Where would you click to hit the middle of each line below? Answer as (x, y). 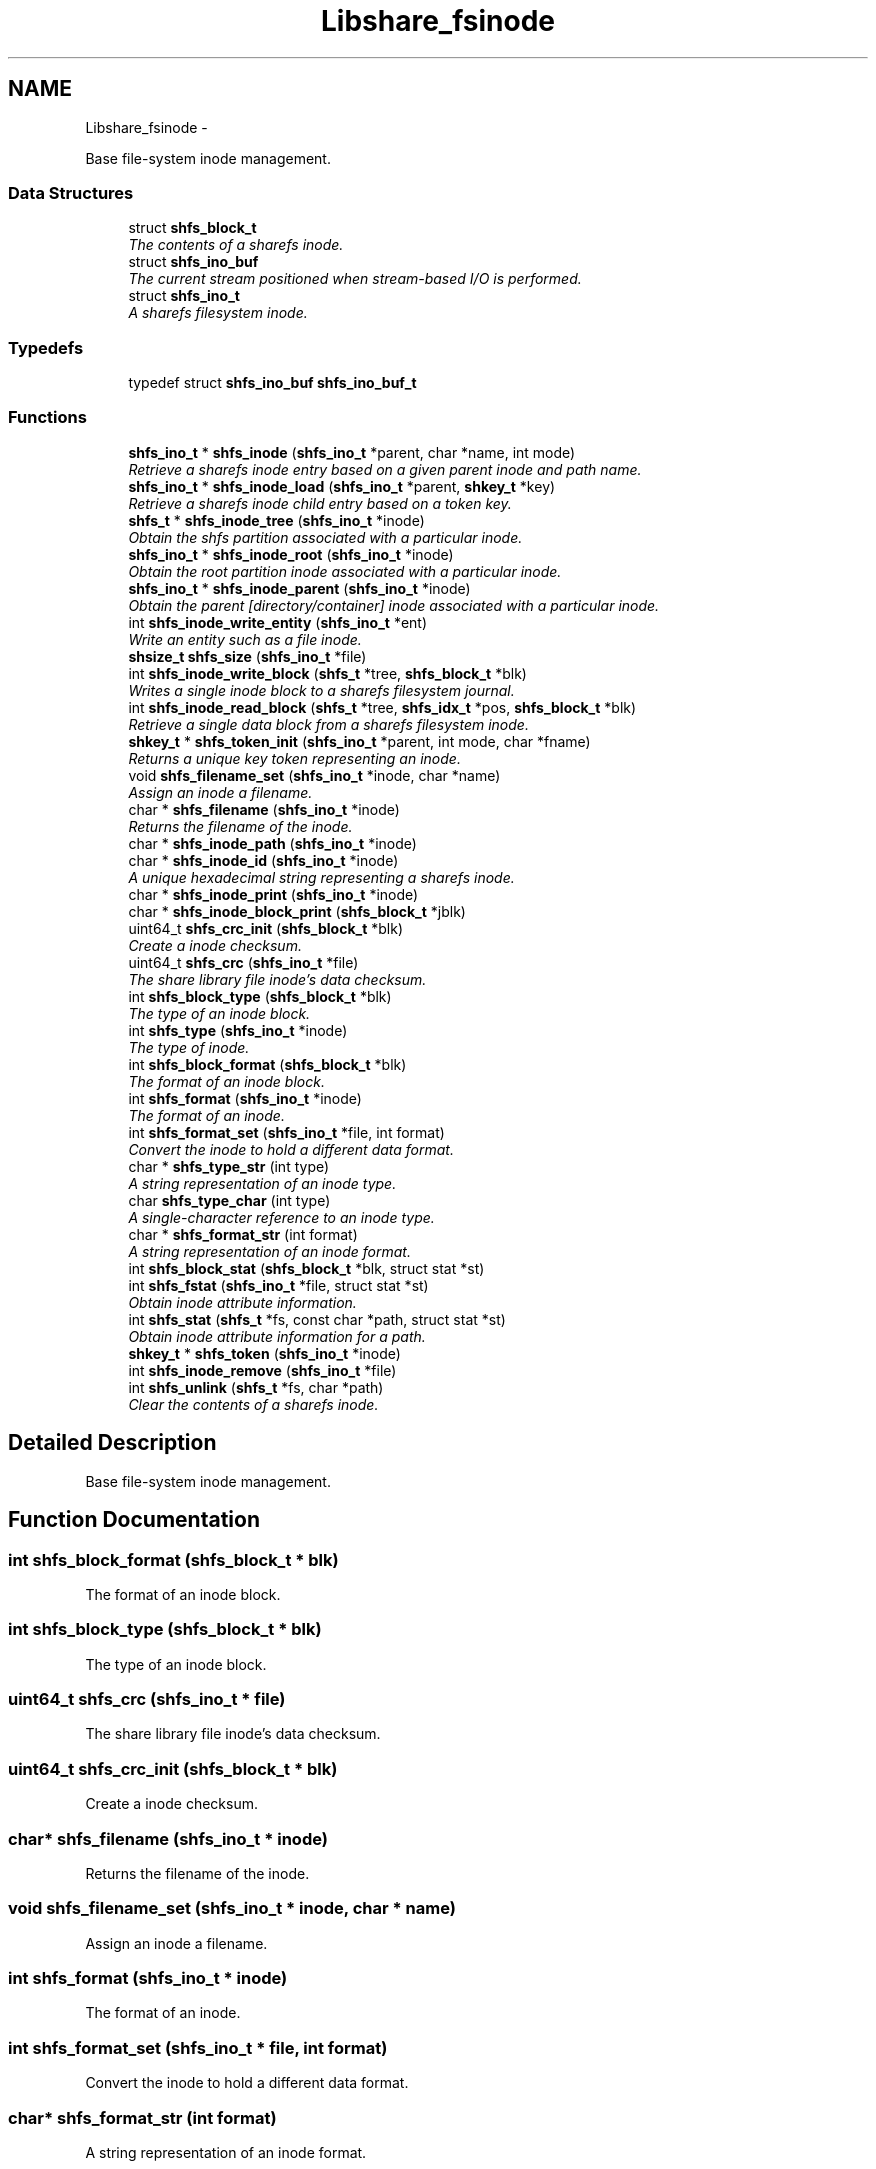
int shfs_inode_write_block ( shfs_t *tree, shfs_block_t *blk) (327, 673)
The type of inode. (189, 1047)
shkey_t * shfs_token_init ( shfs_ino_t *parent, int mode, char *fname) (359, 741)
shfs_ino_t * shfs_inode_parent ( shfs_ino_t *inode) (299, 588)
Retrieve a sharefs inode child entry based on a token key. (320, 503)
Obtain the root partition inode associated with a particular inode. (345, 571)
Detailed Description (112, 1443)
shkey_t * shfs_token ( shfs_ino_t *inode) (264, 1353)
